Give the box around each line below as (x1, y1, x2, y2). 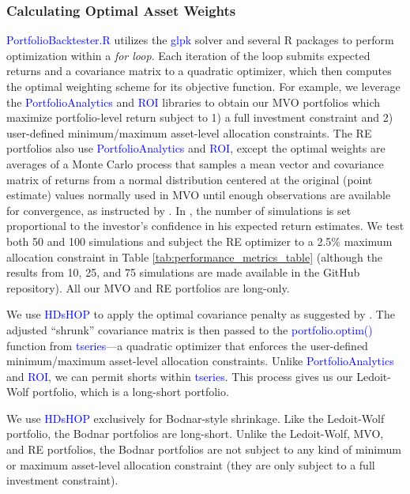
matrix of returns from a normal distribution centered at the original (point (6, 171, 373, 187)
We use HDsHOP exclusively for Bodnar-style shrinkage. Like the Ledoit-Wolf (6, 409, 385, 426)
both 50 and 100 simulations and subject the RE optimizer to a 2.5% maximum (6, 232, 393, 249)
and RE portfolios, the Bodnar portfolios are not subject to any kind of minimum (6, 441, 401, 458)
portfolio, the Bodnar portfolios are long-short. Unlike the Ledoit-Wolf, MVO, (6, 425, 384, 442)
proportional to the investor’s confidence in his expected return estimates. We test (6, 217, 404, 234)
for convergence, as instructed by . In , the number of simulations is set (6, 202, 352, 218)
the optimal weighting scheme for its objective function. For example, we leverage (6, 78, 401, 94)
